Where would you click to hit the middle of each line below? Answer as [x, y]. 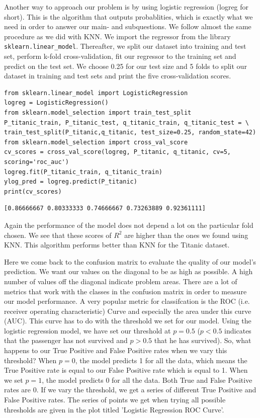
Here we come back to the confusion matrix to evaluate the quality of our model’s [130, 261]
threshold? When [30, 360]
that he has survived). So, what [203, 340]
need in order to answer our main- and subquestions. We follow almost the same [128, 26]
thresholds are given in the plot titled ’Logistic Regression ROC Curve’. [114, 409]
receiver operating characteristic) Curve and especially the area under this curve [128, 311]
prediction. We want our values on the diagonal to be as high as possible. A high [128, 271]
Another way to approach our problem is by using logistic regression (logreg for [126, 7]
